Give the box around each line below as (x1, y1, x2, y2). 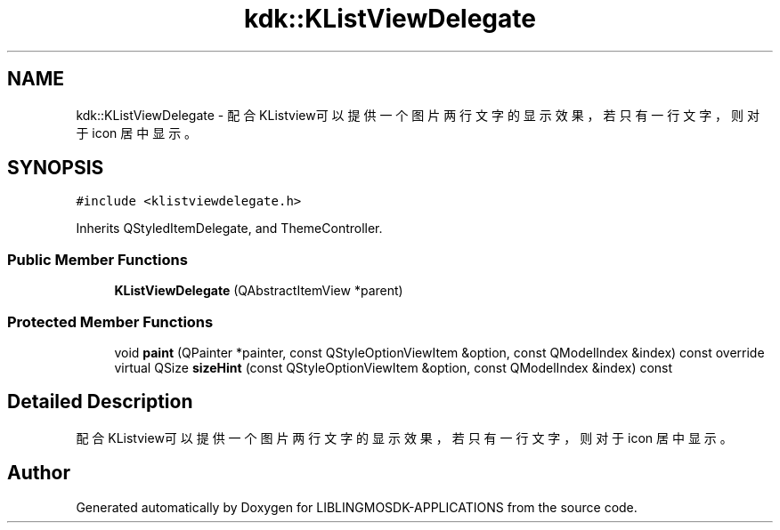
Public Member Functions (7, 250, 188, 269)
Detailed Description (7, 390, 193, 414)
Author (7, 462, 70, 485)
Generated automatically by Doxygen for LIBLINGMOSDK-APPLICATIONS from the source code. (76, 499, 638, 515)
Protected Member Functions (7, 312, 214, 331)
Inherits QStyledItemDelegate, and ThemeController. (76, 221, 383, 237)
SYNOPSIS (7, 157, 104, 180)
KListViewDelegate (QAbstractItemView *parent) (114, 283, 403, 299)
